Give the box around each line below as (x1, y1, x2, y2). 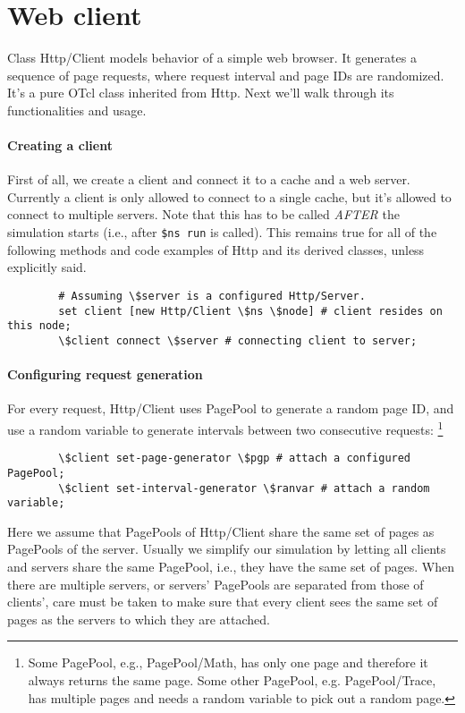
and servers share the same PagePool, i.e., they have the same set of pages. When (7, 557, 454, 575)
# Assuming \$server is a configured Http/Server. (58, 289, 366, 302)
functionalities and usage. (7, 100, 147, 119)
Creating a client (7, 136, 113, 155)
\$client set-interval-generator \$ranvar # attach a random (58, 481, 430, 495)
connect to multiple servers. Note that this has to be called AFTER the (7, 205, 400, 224)
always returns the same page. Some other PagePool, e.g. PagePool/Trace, (28, 670, 436, 689)
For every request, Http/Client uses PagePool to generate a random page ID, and (7, 399, 454, 418)
